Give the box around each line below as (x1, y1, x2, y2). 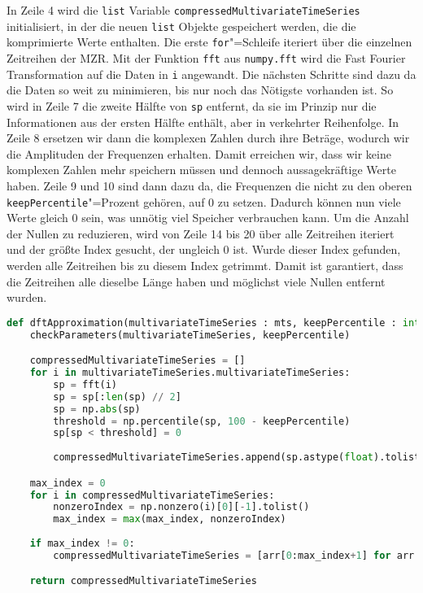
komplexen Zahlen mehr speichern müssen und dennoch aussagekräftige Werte (7, 161, 396, 178)
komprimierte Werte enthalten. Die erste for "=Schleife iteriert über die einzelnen (7, 33, 412, 50)
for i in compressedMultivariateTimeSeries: (29, 489, 275, 501)
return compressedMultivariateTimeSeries (29, 575, 257, 587)
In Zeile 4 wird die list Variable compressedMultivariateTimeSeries (7, 2, 360, 18)
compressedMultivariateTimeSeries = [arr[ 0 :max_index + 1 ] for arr (53, 549, 415, 561)
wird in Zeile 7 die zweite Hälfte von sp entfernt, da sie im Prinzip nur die (7, 97, 377, 114)
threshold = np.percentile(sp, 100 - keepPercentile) (53, 415, 351, 427)
